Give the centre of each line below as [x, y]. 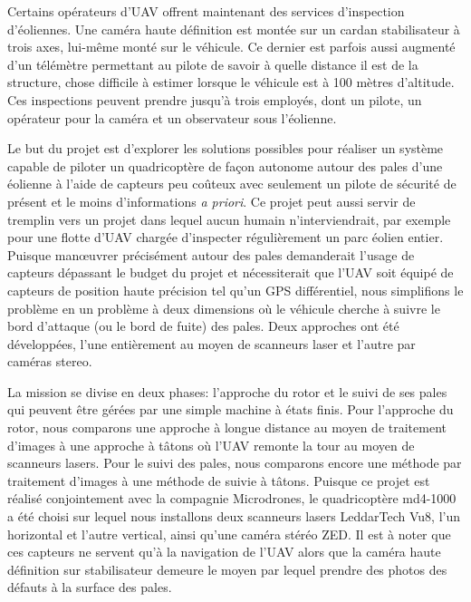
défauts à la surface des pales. [90, 587]
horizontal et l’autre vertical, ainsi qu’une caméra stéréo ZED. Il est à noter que [229, 534]
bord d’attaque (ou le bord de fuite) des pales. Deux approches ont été [203, 326]
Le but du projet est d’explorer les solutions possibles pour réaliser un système [226, 148]
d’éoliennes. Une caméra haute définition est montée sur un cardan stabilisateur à [234, 29]
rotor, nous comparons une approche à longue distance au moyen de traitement [227, 427]
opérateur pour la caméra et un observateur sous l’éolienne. [172, 117]
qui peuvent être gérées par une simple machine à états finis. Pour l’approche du [231, 409]
